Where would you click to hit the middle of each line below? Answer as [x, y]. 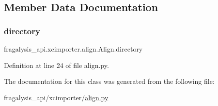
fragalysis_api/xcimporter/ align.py [56, 97]
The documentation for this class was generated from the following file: [109, 81]
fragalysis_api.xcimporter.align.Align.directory [73, 49]
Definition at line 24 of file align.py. [56, 65]
